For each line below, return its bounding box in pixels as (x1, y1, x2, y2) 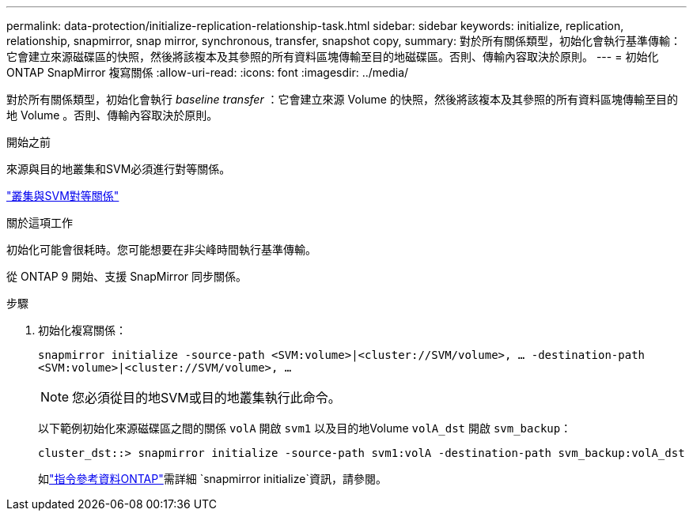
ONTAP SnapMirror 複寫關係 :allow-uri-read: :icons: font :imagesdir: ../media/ (6, 66, 409, 79)
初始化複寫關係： (38, 323, 127, 337)
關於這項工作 (6, 216, 73, 229)
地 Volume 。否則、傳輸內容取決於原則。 (6, 108, 218, 122)
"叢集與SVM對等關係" (6, 189, 119, 202)
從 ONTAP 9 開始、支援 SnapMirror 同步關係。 (6, 270, 247, 283)
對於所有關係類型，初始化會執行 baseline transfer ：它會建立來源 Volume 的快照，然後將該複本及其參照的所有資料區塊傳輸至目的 (6, 92, 678, 106)
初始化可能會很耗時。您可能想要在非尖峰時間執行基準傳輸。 (6, 243, 316, 256)
